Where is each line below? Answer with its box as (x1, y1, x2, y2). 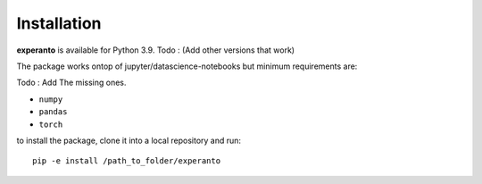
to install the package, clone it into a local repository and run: (16, 135, 241, 146)
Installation (16, 13, 102, 33)
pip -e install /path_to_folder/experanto (32, 156, 221, 166)
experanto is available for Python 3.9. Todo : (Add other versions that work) (16, 45, 295, 55)
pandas (38, 107, 68, 117)
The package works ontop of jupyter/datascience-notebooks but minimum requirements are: (16, 61, 358, 71)
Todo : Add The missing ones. (16, 77, 127, 88)
